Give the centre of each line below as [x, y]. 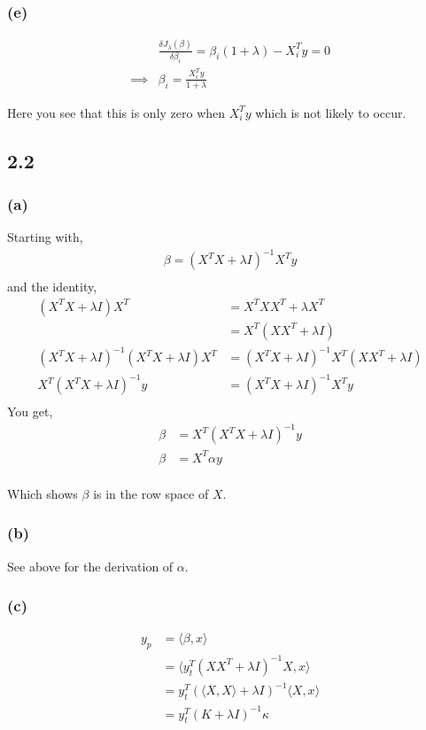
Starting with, [45, 237]
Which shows [43, 493]
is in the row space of [151, 493]
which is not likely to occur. [331, 112]
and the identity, [52, 287]
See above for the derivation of [90, 566]
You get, [30, 412]
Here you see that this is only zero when [116, 112]
